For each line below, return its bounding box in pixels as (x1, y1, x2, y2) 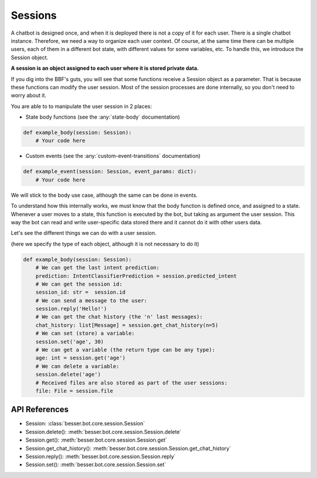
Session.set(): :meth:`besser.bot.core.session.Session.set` (25, 461, 167, 468)
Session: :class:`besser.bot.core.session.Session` (25, 420, 145, 427)
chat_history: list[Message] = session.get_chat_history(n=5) (35, 322, 218, 328)
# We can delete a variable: (35, 363, 120, 369)
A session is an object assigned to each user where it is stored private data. (11, 65, 199, 72)
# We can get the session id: (35, 281, 123, 287)
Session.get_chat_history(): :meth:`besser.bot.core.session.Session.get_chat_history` (25, 445, 231, 452)
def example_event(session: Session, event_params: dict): (23, 168, 197, 175)
